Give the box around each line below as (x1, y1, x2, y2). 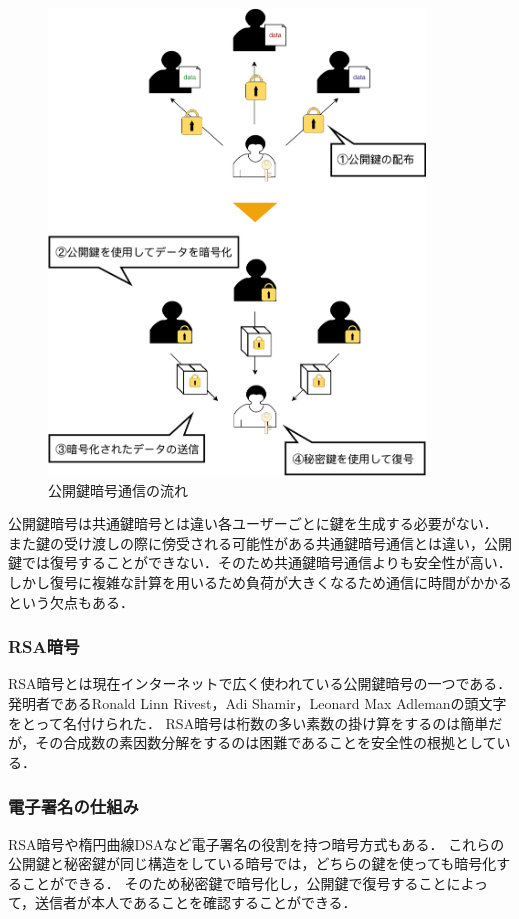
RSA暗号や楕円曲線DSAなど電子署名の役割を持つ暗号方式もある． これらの (8, 833, 505, 854)
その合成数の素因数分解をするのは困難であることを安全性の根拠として (35, 732, 497, 753)
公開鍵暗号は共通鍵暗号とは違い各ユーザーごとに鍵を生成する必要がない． (8, 513, 498, 534)
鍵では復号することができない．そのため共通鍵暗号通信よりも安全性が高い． (8, 552, 512, 573)
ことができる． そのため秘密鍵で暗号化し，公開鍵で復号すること (21, 872, 447, 893)
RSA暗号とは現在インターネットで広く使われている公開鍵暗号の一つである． (8, 673, 512, 694)
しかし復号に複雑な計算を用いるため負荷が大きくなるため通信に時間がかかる (8, 571, 512, 592)
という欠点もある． (8, 591, 134, 612)
